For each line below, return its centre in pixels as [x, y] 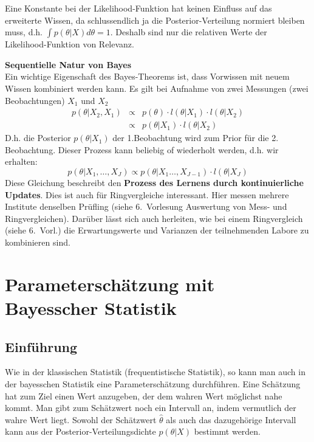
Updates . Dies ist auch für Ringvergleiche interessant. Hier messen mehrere [147, 194]
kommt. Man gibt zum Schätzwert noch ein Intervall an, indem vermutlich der [151, 408]
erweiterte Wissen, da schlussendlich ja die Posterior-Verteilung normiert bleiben [155, 20]
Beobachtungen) [35, 100]
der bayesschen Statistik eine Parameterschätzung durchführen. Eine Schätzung [153, 383]
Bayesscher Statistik [91, 307]
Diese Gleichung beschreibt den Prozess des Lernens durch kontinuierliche [154, 182]
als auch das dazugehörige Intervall [231, 419]
